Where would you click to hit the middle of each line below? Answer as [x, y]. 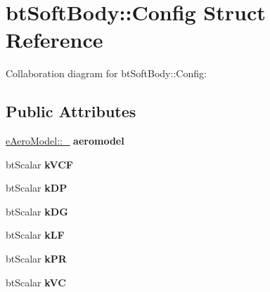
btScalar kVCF [39, 164]
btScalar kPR [36, 259]
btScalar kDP [37, 188]
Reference [54, 40]
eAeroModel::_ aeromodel [65, 141]
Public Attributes [71, 111]
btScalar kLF [35, 235]
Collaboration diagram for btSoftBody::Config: [106, 73]
